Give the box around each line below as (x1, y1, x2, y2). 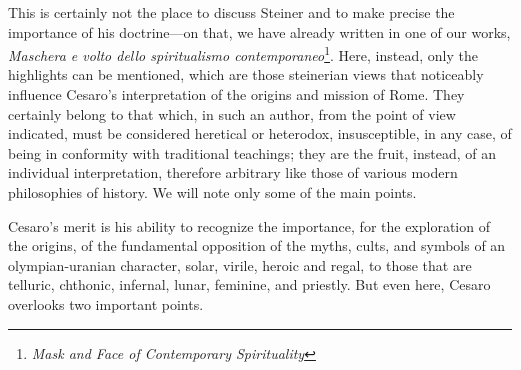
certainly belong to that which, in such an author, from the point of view (8, 103, 456, 124)
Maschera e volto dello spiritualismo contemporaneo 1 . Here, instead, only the (8, 42, 478, 65)
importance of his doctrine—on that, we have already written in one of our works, (8, 21, 511, 42)
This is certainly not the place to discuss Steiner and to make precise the (8, 2, 455, 22)
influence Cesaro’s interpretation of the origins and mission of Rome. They (8, 84, 465, 105)
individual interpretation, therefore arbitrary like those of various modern (8, 162, 458, 183)
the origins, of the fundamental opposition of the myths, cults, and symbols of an (8, 235, 506, 256)
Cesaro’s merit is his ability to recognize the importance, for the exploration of (8, 215, 490, 236)
